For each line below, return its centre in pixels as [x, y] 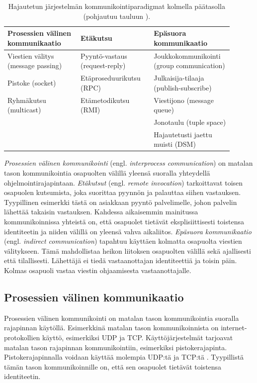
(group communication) [189, 65]
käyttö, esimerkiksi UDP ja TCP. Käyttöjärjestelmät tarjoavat [138, 337]
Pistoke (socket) [32, 82]
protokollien [22, 337]
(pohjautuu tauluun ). [117, 16]
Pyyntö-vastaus [104, 55]
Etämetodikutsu [105, 100]
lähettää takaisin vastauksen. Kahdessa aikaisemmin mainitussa [101, 212]
